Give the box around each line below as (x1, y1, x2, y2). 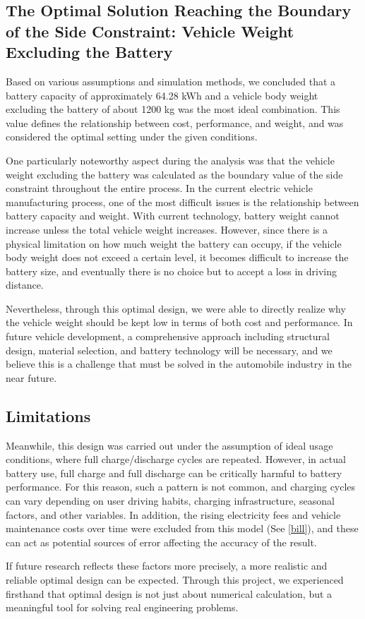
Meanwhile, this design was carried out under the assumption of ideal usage (6, 438, 333, 452)
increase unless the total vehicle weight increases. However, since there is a (6, 222, 328, 236)
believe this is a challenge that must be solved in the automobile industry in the (6, 356, 352, 371)
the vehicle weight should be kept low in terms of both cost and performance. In (6, 315, 353, 330)
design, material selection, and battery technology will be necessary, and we (6, 342, 333, 357)
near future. (6, 370, 57, 385)
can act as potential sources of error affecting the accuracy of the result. (6, 534, 317, 549)
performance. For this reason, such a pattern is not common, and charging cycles (6, 479, 356, 494)
